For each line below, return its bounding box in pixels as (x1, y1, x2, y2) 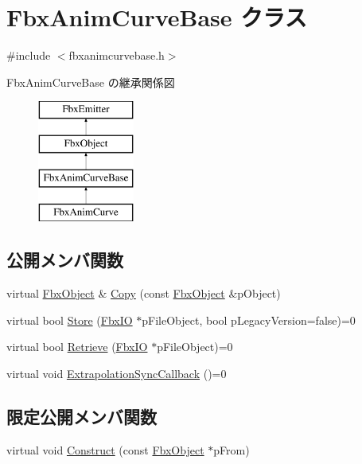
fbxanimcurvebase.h (68, 47, 165, 64)
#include (6, 47, 51, 64)
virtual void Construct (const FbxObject (6, 441, 204, 458)
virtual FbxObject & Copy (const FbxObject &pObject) (6, 285, 281, 302)
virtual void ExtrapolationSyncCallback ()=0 (6, 365, 227, 382)
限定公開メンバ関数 (6, 404, 157, 429)
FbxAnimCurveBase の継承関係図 (6, 73, 175, 90)
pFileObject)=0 (157, 338, 233, 355)
